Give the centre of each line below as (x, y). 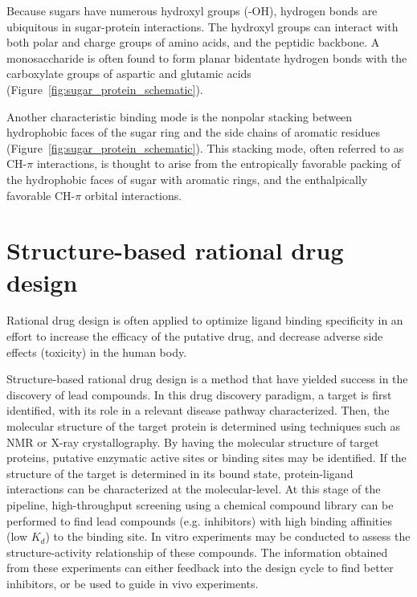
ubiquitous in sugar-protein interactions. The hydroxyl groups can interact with (202, 26)
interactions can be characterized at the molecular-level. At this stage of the (194, 489)
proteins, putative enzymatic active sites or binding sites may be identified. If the (206, 458)
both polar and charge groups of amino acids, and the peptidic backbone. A (193, 42)
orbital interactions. (133, 195)
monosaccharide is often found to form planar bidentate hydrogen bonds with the (207, 57)
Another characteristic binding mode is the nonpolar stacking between (180, 116)
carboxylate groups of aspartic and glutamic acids (129, 74)
